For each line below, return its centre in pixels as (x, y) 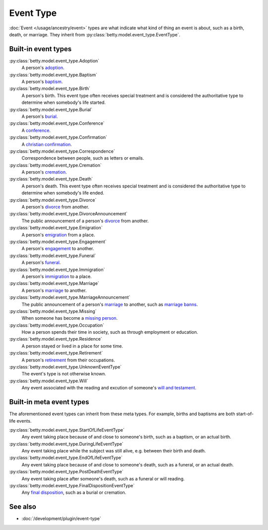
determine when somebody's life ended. (63, 193)
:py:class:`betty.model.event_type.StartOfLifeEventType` (67, 430)
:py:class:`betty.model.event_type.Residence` (56, 339)
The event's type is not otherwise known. (64, 374)
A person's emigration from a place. (58, 235)
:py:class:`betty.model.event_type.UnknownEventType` (65, 367)
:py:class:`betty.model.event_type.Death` (51, 179)
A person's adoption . (43, 68)
